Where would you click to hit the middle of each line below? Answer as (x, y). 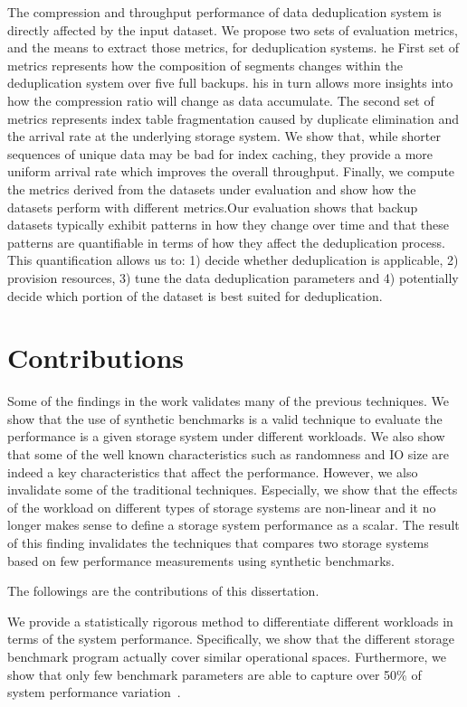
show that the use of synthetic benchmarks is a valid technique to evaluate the (225, 418)
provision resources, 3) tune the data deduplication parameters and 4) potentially (233, 277)
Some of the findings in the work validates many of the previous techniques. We (229, 401)
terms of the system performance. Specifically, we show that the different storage (231, 639)
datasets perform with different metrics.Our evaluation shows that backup (213, 207)
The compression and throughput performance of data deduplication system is (224, 12)
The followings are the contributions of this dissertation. (163, 591)
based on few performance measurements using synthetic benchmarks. (201, 560)
